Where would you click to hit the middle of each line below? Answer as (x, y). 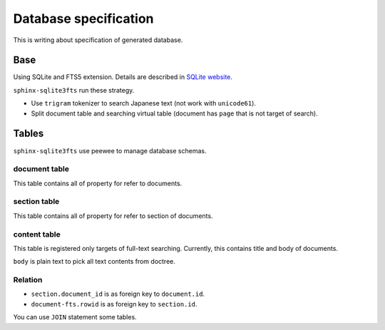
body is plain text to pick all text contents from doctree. (94, 262)
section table (36, 202)
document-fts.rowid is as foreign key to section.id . (114, 304)
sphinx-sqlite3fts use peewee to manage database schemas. (110, 150)
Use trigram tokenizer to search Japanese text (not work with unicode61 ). (144, 103)
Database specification (83, 19)
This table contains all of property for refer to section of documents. (113, 216)
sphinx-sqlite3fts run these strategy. (74, 90)
